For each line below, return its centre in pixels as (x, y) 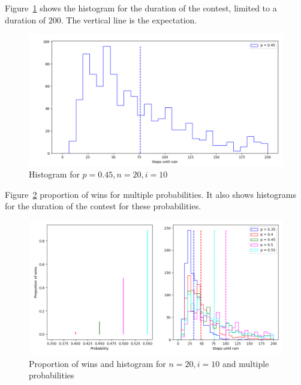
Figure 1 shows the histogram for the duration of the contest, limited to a (141, 8)
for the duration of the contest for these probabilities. (103, 206)
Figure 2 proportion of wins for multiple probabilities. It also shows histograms (150, 194)
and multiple (246, 363)
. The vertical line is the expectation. (129, 19)
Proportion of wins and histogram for (97, 363)
